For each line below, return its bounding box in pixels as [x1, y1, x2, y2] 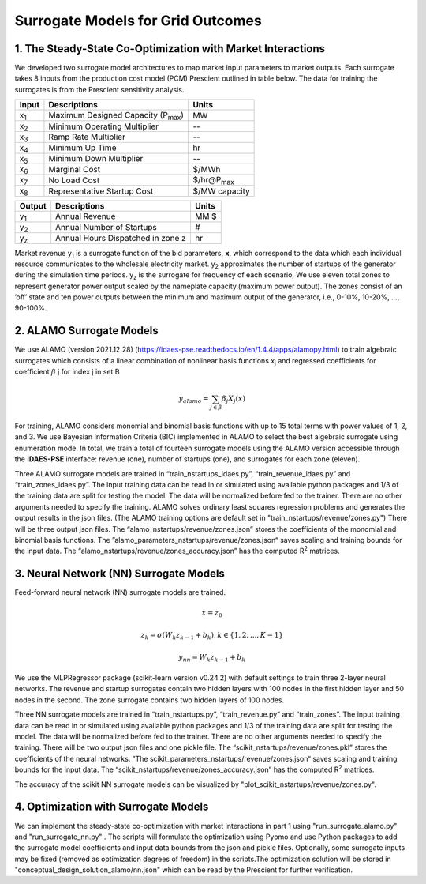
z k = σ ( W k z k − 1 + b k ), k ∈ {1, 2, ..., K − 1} [140, 630, 284, 641]
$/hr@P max [192, 175, 234, 187]
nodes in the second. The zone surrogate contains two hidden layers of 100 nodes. [14, 695, 285, 705]
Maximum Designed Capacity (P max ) [48, 110, 185, 122]
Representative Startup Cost [48, 186, 154, 197]
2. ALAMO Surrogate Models [14, 324, 159, 337]
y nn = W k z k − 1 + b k [178, 653, 246, 664]
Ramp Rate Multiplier [48, 131, 126, 142]
